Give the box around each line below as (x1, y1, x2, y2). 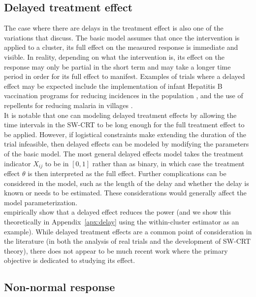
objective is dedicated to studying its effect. (4, 255, 135, 265)
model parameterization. (4, 197, 78, 207)
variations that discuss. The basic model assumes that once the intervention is (4, 32, 240, 42)
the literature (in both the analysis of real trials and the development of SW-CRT (4, 236, 251, 246)
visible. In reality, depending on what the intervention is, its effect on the (4, 51, 224, 62)
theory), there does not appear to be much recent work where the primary (4, 245, 228, 256)
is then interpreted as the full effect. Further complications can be (28, 168, 226, 178)
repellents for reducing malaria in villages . (4, 100, 133, 110)
